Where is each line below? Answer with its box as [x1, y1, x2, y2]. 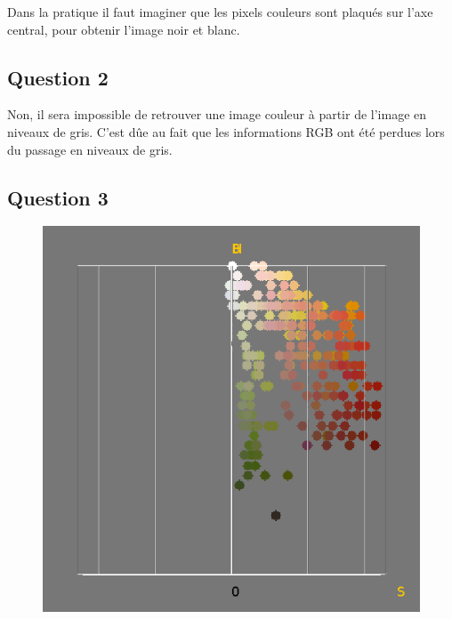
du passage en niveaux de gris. [7, 140, 173, 158]
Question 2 [7, 63, 109, 91]
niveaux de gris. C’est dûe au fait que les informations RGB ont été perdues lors [7, 122, 445, 141]
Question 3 [7, 183, 109, 211]
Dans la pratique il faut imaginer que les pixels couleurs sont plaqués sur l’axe [7, 3, 433, 20]
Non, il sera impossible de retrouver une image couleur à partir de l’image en [7, 105, 427, 124]
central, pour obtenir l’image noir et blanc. [7, 20, 240, 38]
